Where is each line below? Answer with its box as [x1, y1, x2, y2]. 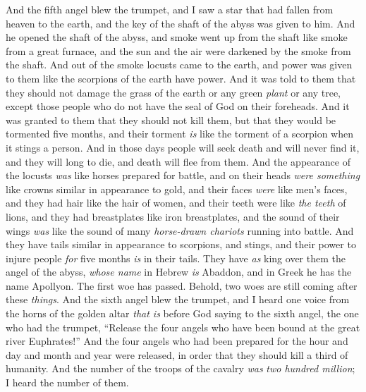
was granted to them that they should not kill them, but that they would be [6, 112, 336, 127]
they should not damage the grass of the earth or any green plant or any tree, [6, 85, 341, 99]
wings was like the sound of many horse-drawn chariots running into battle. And [6, 223, 354, 238]
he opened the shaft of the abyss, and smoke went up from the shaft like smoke [6, 30, 348, 44]
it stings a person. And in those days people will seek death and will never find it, [6, 140, 360, 154]
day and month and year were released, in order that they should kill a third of [6, 347, 348, 362]
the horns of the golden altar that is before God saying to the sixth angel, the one [6, 306, 359, 321]
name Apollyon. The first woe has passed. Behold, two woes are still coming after [6, 278, 358, 293]
